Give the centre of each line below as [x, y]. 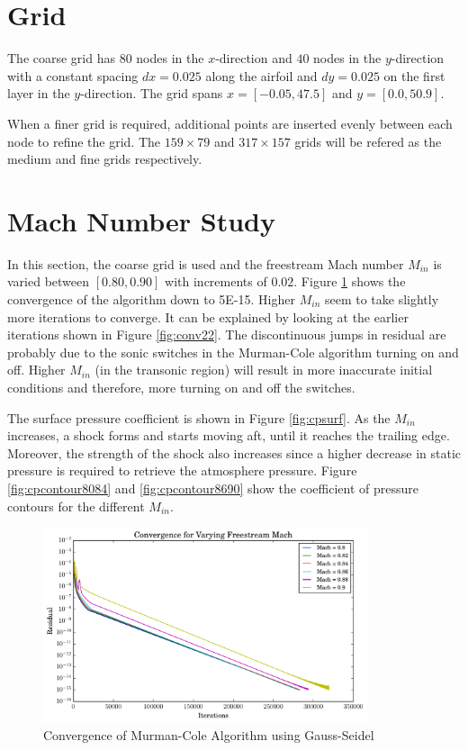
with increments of [216, 281]
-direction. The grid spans [152, 93]
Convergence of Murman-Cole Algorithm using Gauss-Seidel [209, 735]
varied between [49, 281]
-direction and [254, 58]
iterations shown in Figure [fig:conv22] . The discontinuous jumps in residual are [227, 334]
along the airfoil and [261, 75]
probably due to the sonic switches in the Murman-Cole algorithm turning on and [233, 352]
